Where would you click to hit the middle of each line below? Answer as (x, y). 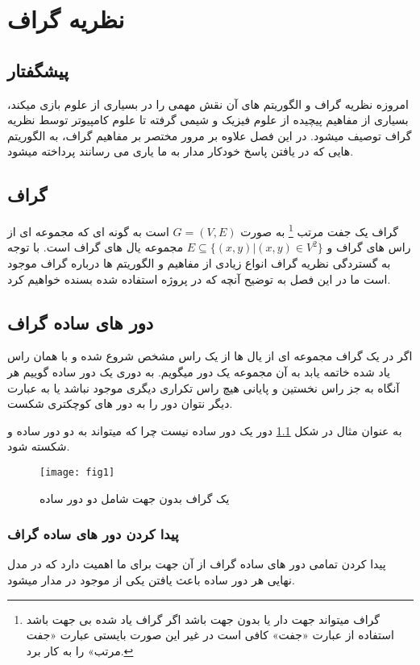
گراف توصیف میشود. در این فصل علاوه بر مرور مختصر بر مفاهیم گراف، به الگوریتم (210, 135)
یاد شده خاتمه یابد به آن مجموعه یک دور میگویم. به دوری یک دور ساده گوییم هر (199, 371)
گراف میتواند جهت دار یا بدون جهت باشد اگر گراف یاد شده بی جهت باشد (203, 619)
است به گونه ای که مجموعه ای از (88, 231)
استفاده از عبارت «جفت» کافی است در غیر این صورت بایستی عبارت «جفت (210, 635)
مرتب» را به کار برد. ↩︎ (80, 650)
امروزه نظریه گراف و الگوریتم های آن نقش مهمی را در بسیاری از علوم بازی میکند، (208, 104)
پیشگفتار (38, 70)
